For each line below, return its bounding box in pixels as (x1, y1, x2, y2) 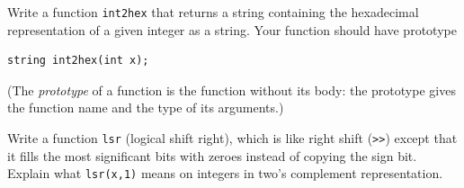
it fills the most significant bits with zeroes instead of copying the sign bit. (7, 146, 417, 165)
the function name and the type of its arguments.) (7, 98, 284, 117)
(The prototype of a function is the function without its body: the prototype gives (7, 80, 456, 99)
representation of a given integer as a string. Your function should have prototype (7, 20, 457, 39)
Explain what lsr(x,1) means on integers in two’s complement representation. (7, 164, 443, 183)
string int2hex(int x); (7, 54, 149, 67)
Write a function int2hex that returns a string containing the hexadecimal (7, 3, 419, 21)
